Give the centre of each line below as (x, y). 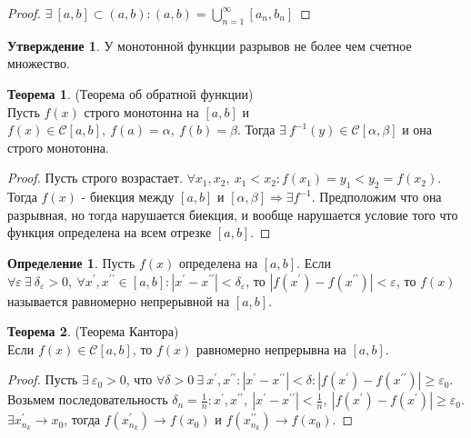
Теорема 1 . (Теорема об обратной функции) (130, 93)
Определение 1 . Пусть (71, 262)
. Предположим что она (376, 197)
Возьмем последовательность (88, 399)
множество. (39, 63)
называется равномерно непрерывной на (119, 300)
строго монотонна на (141, 111)
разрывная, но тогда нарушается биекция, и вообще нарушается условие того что (233, 214)
